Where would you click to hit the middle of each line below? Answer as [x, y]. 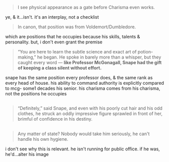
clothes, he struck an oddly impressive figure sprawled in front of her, [90, 114]
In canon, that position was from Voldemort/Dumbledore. [77, 27]
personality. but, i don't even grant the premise [54, 42]
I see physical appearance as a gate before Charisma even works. [86, 7]
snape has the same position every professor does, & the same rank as [79, 77]
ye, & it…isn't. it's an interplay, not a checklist [52, 17]
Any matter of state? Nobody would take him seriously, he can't [83, 134]
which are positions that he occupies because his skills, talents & [73, 37]
